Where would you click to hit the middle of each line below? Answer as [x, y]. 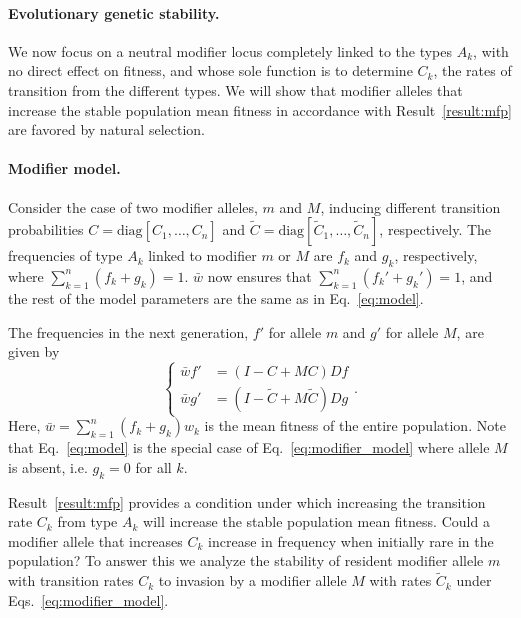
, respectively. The [435, 229]
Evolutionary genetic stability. [114, 12]
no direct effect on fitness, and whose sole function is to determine [210, 70]
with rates [400, 580]
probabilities [46, 229]
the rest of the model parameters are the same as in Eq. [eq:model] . [216, 297]
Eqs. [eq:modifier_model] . [88, 599]
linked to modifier [202, 255]
